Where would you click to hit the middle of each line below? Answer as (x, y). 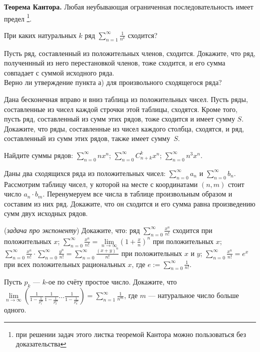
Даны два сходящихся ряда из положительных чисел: (85, 173)
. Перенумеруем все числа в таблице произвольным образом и (137, 194)
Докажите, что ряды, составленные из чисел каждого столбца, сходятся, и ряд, (124, 128)
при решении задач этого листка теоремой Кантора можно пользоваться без (131, 334)
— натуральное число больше (193, 295)
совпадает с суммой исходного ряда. (59, 72)
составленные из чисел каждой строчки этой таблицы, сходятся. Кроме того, (121, 109)
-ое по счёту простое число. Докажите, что (111, 282)
